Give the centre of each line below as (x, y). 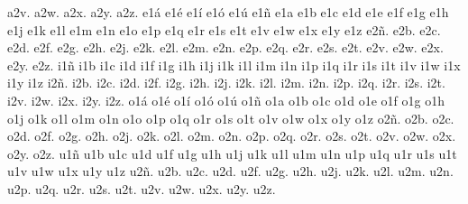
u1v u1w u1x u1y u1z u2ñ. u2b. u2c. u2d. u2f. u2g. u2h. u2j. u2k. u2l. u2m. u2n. (230, 171)
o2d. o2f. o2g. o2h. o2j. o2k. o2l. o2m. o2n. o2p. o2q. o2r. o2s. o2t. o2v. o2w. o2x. (232, 136)
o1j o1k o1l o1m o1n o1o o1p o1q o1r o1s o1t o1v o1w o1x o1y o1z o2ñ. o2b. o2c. (231, 118)
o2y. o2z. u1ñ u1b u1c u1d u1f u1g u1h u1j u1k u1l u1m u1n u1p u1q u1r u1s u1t (232, 153)
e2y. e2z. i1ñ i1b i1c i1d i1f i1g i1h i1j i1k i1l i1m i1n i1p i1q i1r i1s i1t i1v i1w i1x (234, 65)
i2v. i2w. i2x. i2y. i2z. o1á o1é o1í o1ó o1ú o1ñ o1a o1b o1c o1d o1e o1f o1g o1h (226, 100)
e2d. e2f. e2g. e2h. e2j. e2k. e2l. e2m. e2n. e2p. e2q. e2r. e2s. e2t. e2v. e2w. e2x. (225, 47)
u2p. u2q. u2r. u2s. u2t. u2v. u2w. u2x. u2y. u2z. (142, 188)
